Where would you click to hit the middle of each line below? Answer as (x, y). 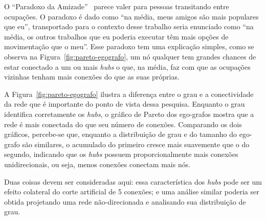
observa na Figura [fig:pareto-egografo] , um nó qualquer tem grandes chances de (130, 56)
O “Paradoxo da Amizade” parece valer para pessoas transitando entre (117, 6)
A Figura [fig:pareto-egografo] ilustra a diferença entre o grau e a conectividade (129, 94)
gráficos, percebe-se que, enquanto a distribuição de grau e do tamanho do (120, 134)
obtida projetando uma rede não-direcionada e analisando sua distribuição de (125, 201)
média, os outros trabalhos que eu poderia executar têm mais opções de (116, 36)
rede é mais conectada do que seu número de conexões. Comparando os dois (123, 124)
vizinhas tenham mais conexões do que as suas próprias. (92, 77)
